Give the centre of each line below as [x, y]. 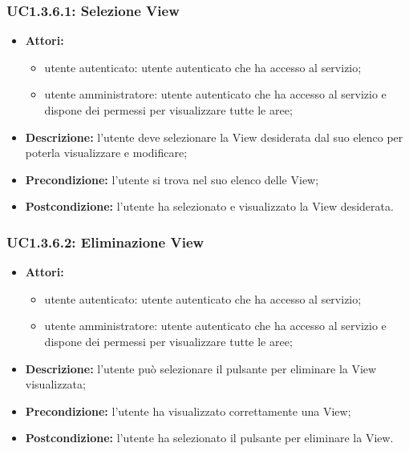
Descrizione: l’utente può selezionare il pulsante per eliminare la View [201, 368]
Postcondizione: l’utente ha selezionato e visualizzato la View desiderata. [209, 206]
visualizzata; [55, 384]
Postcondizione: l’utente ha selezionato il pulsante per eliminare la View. [209, 438]
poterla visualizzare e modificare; [106, 153]
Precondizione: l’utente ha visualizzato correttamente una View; [188, 411]
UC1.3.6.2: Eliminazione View [105, 242]
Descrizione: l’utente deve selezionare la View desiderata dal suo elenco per [214, 137]
